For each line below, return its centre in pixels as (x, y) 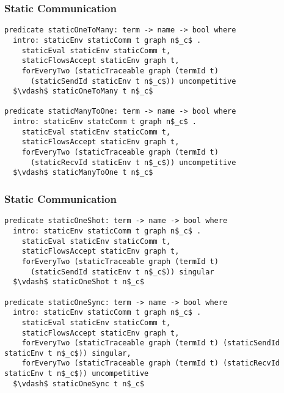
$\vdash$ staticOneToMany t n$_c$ (83, 91)
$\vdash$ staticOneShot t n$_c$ (79, 282)
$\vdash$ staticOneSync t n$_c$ (79, 384)
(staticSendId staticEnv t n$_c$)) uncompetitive (133, 81)
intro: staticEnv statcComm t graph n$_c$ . (105, 122)
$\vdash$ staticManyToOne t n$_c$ (83, 173)
